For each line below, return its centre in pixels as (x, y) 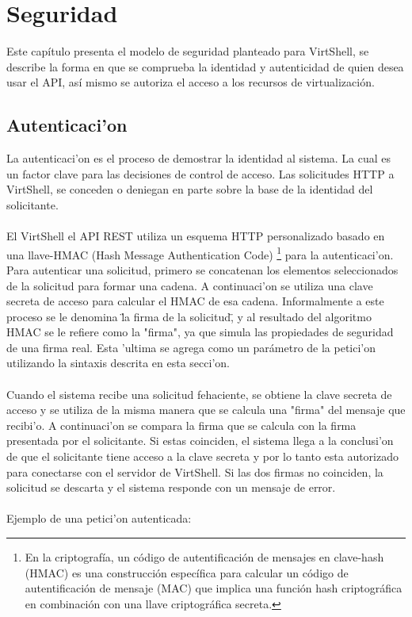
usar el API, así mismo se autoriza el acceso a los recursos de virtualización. (191, 82)
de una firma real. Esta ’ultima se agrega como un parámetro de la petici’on (191, 347)
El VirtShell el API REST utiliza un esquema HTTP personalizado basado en (196, 236)
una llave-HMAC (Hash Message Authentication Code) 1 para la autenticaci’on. (200, 253)
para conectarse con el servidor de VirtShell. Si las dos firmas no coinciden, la (195, 471)
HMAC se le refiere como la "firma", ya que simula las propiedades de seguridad (200, 332)
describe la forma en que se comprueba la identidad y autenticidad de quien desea (205, 66)
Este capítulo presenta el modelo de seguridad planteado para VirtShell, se (188, 51)
